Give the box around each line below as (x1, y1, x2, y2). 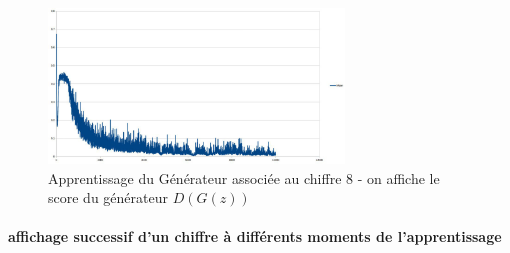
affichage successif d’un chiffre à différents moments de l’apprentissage (8, 226, 502, 247)
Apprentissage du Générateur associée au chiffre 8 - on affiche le (48, 167, 440, 188)
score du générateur (48, 187, 168, 208)
